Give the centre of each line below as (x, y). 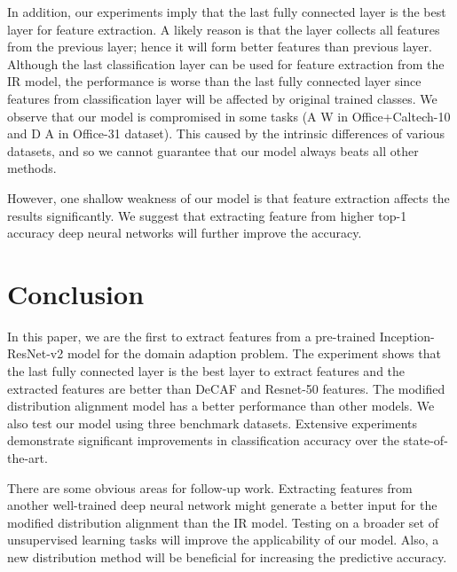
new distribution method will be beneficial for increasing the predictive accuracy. (227, 556)
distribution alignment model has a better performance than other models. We (221, 406)
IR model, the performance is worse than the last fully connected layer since (214, 81)
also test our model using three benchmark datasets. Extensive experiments (213, 423)
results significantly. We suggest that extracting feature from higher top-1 (207, 215)
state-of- (425, 440)
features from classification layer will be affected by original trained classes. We (222, 98)
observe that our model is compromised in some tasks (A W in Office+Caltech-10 (229, 116)
